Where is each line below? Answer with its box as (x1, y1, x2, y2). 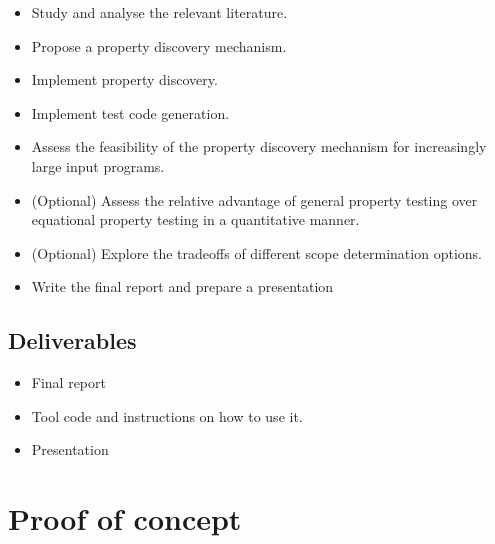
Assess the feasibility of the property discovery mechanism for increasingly (31, 136, 487, 157)
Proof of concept (8, 498, 242, 539)
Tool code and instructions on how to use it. (31, 405, 303, 426)
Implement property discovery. (31, 69, 218, 90)
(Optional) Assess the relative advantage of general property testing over (31, 189, 478, 210)
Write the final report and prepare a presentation (31, 276, 334, 297)
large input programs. (31, 155, 165, 176)
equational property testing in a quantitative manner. (31, 209, 360, 230)
